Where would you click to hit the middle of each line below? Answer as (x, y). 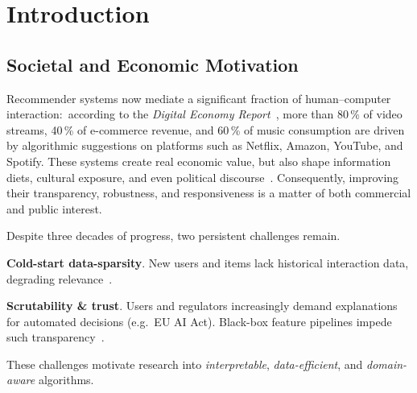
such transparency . (56, 337)
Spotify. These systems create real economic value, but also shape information (199, 161)
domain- (387, 364)
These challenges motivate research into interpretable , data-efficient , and (185, 364)
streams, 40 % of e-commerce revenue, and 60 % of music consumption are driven (206, 129)
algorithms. (66, 380)
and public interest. (54, 208)
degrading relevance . (60, 278)
